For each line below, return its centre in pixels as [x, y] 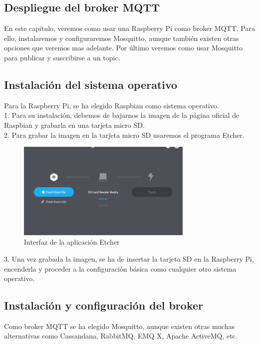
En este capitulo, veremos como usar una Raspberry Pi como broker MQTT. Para [130, 28]
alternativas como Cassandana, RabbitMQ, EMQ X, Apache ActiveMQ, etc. [121, 336]
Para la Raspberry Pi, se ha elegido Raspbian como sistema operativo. [112, 105]
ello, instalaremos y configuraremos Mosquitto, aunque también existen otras [122, 38]
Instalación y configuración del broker [104, 305]
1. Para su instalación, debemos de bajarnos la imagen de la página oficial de [122, 115]
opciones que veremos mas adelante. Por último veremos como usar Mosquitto [124, 48]
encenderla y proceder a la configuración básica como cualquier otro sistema [120, 268]
